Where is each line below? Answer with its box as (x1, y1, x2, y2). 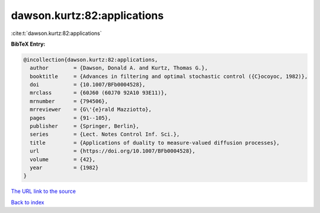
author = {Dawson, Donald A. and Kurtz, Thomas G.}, (30, 65, 208, 71)
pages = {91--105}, (30, 115, 111, 121)
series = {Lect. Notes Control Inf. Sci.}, (30, 131, 180, 138)
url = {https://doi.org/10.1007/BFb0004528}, (30, 148, 196, 154)
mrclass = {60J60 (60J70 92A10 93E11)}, (30, 90, 168, 96)
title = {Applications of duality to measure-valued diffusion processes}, (30, 139, 280, 146)
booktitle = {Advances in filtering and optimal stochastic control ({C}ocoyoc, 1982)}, (30, 73, 308, 80)
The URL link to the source (11, 187, 76, 195)
